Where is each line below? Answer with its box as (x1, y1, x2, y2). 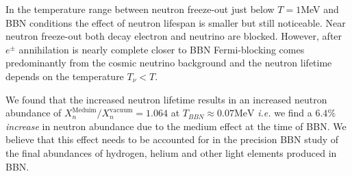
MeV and (301, 2, 339, 16)
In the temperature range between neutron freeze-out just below (5, 2, 275, 16)
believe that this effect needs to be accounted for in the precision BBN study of (5, 132, 339, 147)
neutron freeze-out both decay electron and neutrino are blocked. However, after (5, 29, 342, 43)
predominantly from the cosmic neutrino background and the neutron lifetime (5, 55, 332, 70)
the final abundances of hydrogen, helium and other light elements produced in (5, 145, 337, 160)
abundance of (5, 105, 62, 120)
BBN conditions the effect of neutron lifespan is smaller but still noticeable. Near (5, 15, 346, 29)
